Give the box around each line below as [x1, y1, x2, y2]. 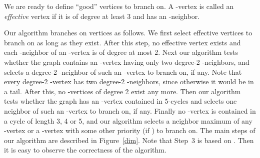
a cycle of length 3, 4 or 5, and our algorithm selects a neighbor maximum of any [4, 115, 252, 126]
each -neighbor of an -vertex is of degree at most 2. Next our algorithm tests [4, 47, 238, 57]
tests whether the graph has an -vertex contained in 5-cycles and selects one [4, 96, 237, 106]
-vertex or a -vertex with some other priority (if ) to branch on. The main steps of [4, 125, 255, 136]
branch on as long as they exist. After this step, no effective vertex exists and [4, 37, 241, 47]
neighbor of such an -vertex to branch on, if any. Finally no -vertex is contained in [4, 105, 256, 116]
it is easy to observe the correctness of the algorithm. [4, 145, 166, 155]
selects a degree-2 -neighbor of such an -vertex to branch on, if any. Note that [4, 66, 242, 77]
